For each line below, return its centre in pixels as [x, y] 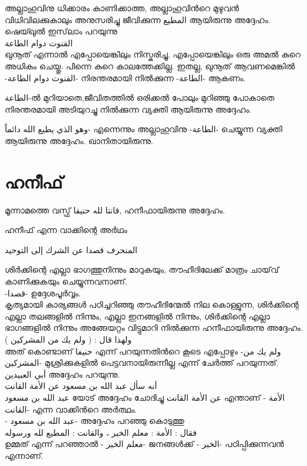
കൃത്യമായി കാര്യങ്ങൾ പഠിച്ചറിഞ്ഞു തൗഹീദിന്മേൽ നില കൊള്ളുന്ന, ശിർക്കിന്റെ [152, 304]
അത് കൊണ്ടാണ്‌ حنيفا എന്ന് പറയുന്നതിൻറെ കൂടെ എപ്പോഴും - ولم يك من [143, 351]
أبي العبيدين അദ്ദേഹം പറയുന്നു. [63, 374]
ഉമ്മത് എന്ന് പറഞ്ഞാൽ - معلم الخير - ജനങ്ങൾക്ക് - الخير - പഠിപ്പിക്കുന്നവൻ [145, 444]
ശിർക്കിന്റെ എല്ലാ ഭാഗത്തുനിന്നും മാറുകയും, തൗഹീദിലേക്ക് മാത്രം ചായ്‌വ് [142, 269]
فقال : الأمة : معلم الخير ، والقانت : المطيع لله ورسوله [101, 432]
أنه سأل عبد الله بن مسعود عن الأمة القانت [81, 386]
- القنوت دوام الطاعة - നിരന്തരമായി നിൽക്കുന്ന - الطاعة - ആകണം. [125, 77]
